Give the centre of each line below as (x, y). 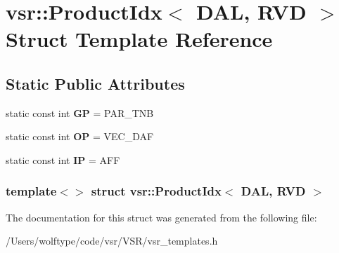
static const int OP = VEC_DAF (80, 136)
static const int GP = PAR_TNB (80, 112)
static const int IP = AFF (63, 159)
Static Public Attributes (95, 83)
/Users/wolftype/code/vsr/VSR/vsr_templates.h (112, 241)
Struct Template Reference (139, 39)
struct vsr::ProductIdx (156, 191)
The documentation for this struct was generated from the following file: (161, 217)
